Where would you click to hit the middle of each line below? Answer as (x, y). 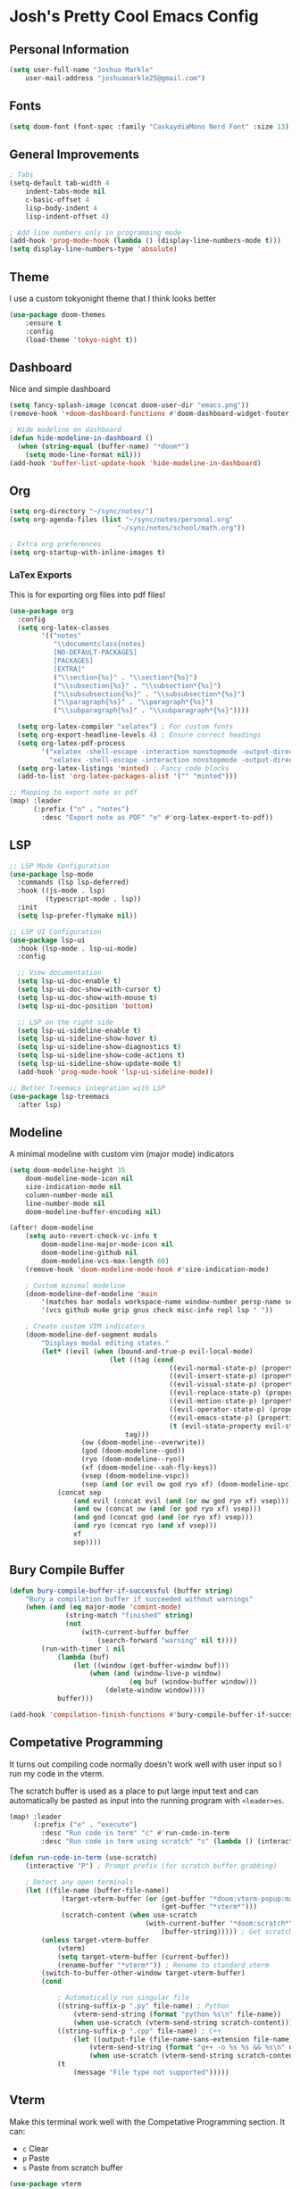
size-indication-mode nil (74, 1186)
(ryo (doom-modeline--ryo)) (133, 1460)
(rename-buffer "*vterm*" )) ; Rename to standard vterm (163, 1965)
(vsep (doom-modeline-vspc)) (135, 1476)
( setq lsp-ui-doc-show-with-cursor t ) (90, 990)
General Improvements (75, 154)
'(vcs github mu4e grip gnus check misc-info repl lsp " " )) (158, 1311)
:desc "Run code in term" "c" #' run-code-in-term (135, 1833)
